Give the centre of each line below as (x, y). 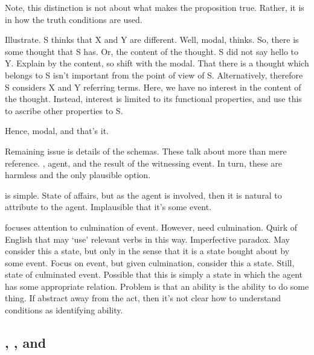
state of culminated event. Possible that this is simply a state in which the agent (154, 274)
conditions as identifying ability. (64, 310)
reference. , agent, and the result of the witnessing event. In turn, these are (143, 163)
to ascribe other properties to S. (64, 110)
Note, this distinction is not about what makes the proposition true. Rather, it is (155, 7)
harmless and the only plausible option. (78, 175)
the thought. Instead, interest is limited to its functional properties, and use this (153, 99)
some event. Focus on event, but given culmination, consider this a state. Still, (150, 262)
